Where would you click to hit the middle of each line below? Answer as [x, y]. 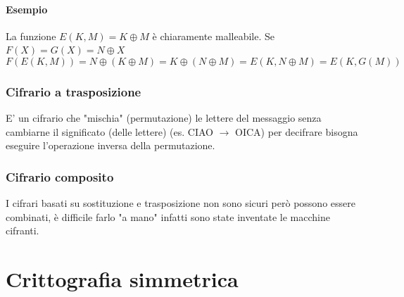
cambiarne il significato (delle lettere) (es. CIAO [109, 131]
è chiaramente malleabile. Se [213, 36]
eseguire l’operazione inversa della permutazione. [111, 145]
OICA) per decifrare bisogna [297, 131]
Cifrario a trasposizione [74, 91]
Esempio [27, 9]
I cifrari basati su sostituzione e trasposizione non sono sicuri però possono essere [181, 203]
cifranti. [23, 230]
